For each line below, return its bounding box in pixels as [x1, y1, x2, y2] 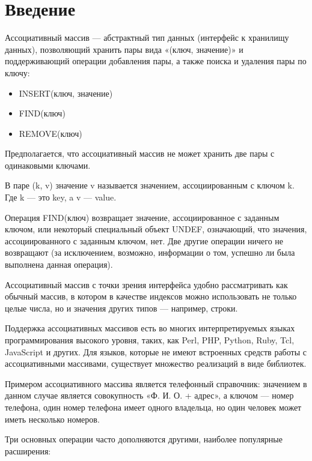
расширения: [5, 444, 51, 457]
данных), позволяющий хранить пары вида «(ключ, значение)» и [5, 43, 243, 55]
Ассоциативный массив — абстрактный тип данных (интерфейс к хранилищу [5, 31, 289, 44]
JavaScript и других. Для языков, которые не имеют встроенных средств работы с [5, 345, 307, 358]
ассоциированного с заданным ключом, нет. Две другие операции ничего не [5, 234, 284, 247]
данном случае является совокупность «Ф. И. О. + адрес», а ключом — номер [5, 389, 294, 402]
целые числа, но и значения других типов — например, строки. [5, 301, 238, 314]
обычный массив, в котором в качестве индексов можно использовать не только [5, 290, 297, 303]
